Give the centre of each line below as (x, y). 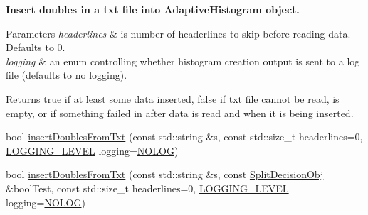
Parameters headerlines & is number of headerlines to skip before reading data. (178, 33)
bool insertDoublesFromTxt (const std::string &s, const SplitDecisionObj (165, 174)
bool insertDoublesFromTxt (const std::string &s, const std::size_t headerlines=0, (184, 137)
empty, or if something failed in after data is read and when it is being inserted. (180, 112)
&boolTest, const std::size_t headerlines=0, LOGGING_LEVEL (147, 188)
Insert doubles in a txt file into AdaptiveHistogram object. (153, 9)
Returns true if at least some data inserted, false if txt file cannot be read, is (173, 98)
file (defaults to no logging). (67, 75)
